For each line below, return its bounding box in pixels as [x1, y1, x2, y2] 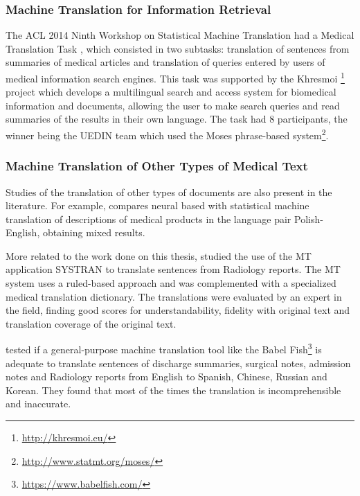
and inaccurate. [6, 396, 71, 411]
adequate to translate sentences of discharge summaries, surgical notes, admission [6, 355, 351, 370]
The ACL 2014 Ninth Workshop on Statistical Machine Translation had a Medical [6, 28, 354, 42]
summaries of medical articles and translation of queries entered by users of [6, 55, 325, 69]
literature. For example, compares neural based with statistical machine [6, 198, 309, 213]
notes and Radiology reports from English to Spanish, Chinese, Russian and [6, 369, 327, 384]
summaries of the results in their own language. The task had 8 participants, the [6, 112, 348, 126]
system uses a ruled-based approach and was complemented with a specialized [6, 276, 336, 290]
